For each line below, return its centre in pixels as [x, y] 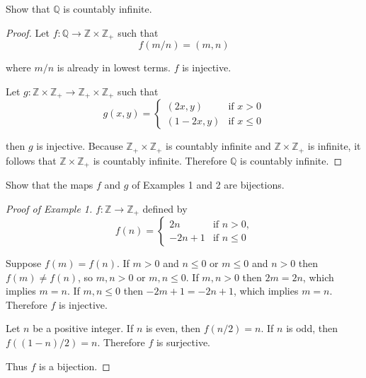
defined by [165, 208]
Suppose [24, 263]
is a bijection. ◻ [75, 366]
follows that [31, 160]
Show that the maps [50, 184]
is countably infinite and [218, 146]
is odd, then [312, 328]
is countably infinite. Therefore [160, 160]
